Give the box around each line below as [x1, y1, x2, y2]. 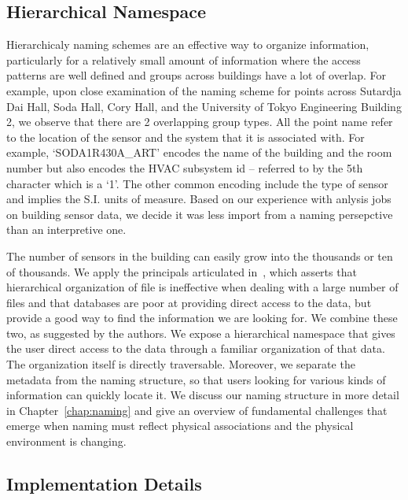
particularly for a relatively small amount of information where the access [6, 51, 361, 68]
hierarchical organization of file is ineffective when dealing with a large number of [6, 279, 399, 295]
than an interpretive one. [6, 221, 127, 238]
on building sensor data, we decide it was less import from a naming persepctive [6, 206, 393, 222]
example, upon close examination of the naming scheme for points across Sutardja [6, 82, 402, 98]
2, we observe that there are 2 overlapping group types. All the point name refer [6, 113, 393, 130]
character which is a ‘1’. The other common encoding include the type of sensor [6, 175, 388, 191]
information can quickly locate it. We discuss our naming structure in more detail [6, 387, 399, 403]
